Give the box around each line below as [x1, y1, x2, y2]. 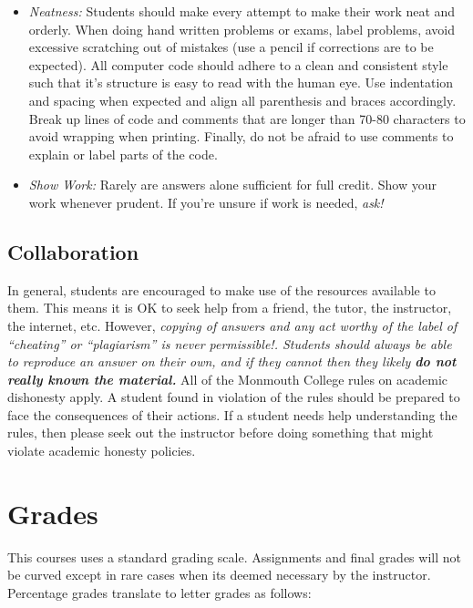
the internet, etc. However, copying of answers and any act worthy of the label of [7, 315, 458, 335]
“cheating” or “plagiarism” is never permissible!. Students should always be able [7, 334, 452, 353]
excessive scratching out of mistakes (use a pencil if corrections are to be [28, 37, 434, 57]
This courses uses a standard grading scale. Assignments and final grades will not [7, 547, 461, 566]
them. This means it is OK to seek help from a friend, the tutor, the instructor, [7, 298, 452, 317]
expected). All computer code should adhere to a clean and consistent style [28, 55, 448, 74]
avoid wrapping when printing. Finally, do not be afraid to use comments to [28, 127, 454, 146]
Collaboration [7, 237, 139, 265]
